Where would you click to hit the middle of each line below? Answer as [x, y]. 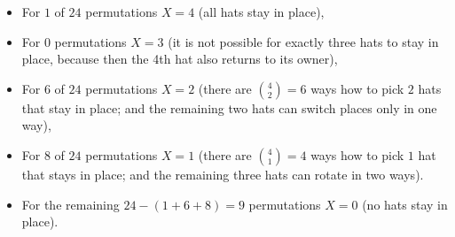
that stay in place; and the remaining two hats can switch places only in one [229, 107]
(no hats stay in [405, 204]
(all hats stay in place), [261, 11]
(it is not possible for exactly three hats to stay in [303, 41]
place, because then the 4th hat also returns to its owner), [180, 59]
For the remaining [71, 204]
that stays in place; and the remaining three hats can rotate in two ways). [223, 174]
